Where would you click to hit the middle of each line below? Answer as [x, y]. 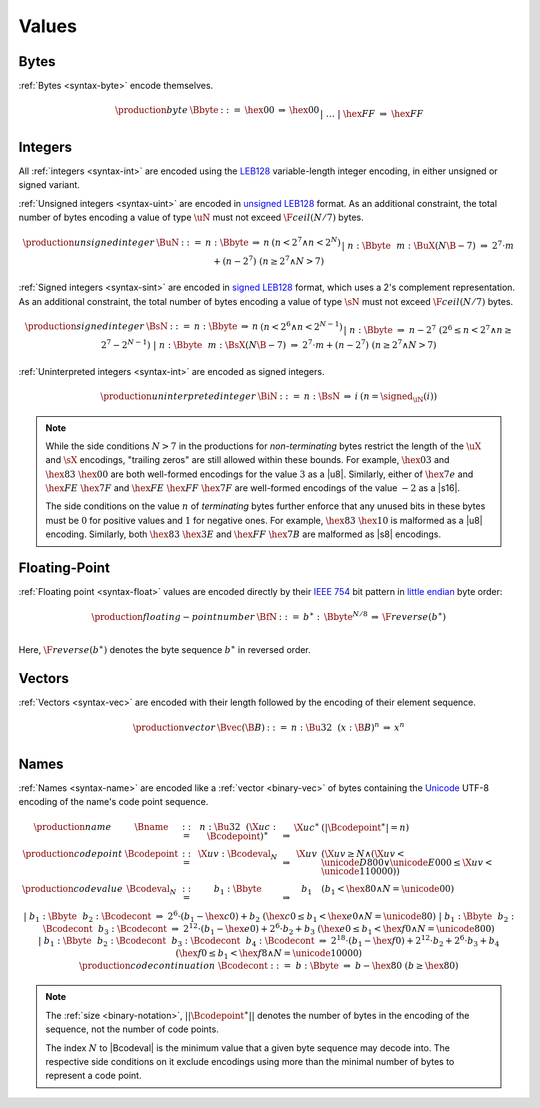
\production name [72, 827]
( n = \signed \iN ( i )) [399, 397]
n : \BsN [322, 396]
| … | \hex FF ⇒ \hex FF [372, 114]
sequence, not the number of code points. [132, 1029]
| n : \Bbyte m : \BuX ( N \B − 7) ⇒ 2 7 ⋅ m [428, 245]
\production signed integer [85, 326]
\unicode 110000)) [360, 871]
